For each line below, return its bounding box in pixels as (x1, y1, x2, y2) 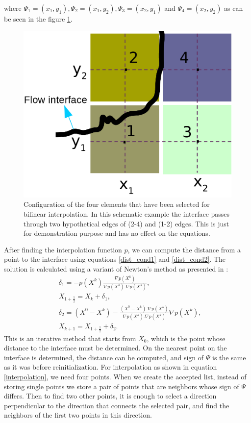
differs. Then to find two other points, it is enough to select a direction (4, 391, 217, 401)
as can (224, 3, 243, 13)
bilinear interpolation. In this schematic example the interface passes (24, 208, 230, 219)
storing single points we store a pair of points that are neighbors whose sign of (4, 381, 239, 391)
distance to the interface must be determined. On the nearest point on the (4, 343, 227, 353)
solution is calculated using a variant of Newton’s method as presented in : (4, 263, 228, 274)
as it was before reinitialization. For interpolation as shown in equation (4, 362, 217, 372)
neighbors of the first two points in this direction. (4, 410, 152, 420)
